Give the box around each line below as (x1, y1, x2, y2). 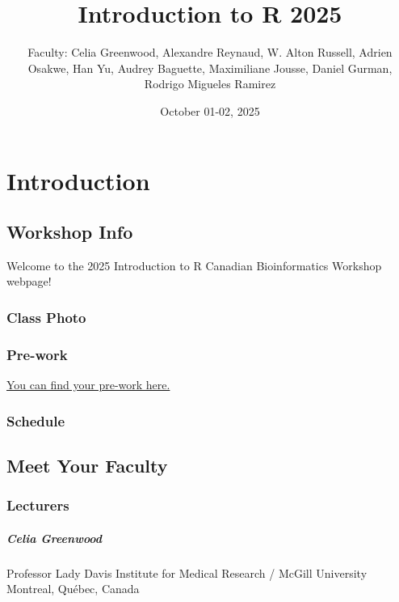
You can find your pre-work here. (6, 376, 170, 393)
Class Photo (6, 307, 86, 327)
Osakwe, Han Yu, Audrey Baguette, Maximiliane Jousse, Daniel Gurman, (27, 59, 393, 76)
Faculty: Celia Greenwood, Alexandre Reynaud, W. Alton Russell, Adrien (27, 44, 393, 61)
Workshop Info (6, 219, 133, 244)
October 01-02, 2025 (160, 102, 260, 119)
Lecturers (6, 495, 69, 515)
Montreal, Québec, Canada (6, 580, 140, 597)
